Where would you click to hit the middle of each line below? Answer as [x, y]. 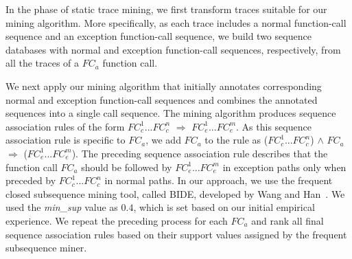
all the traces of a [43, 63]
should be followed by [127, 167]
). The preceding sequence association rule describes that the [200, 153]
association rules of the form [65, 126]
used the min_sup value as [62, 207]
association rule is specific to [66, 140]
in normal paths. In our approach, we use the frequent [219, 180]
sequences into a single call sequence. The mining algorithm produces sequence [171, 113]
